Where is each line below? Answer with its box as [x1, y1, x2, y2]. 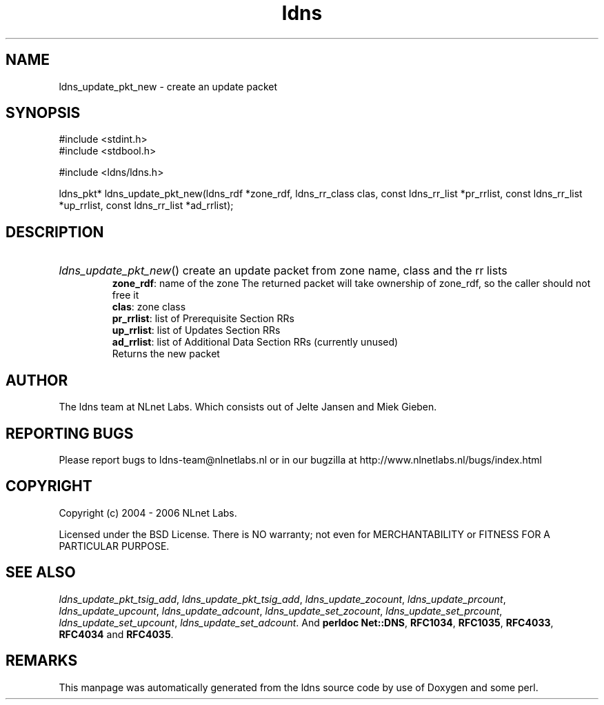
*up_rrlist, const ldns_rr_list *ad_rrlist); [59, 199, 234, 212]
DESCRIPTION [6, 223, 104, 241]
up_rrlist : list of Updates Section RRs [112, 324, 281, 337]
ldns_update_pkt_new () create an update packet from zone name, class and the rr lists [59, 264, 507, 278]
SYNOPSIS [6, 104, 81, 122]
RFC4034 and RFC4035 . [59, 628, 174, 640]
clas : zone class [112, 301, 186, 313]
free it [112, 289, 139, 301]
